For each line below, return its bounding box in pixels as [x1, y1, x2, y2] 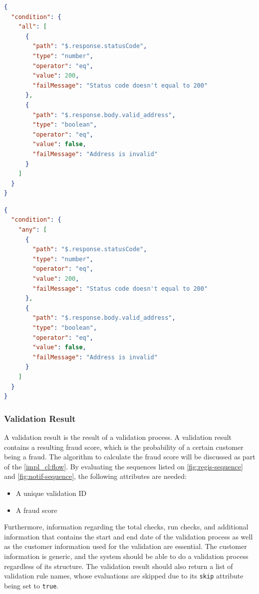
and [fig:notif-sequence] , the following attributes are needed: [4, 471, 187, 481]
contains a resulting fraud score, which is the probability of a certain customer [4, 441, 244, 452]
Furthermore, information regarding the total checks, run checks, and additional [4, 521, 249, 532]
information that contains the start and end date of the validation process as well [4, 531, 253, 541]
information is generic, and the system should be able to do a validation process [4, 550, 249, 561]
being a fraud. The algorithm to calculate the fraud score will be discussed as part [4, 451, 256, 462]
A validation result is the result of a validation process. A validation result [4, 431, 232, 442]
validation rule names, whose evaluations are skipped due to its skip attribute [4, 570, 244, 581]
